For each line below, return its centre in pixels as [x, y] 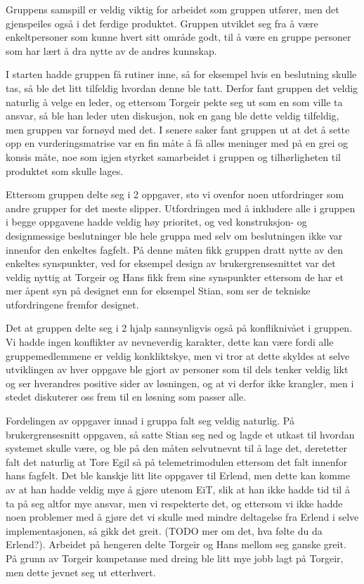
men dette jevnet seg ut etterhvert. [81, 572]
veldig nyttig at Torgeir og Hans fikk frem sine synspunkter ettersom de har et [175, 277]
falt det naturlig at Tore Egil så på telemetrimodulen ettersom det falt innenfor [177, 461]
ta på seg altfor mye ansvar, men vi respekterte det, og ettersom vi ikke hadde [174, 503]
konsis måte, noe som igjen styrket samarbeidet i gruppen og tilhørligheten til [173, 156]
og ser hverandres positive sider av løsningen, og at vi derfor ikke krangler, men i [180, 383]
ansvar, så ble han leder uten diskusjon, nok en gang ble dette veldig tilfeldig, [173, 116]
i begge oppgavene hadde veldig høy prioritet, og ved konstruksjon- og [156, 222]
